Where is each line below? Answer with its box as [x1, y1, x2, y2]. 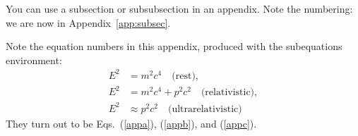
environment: [6, 52, 62, 67]
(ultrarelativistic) [167, 104, 242, 114]
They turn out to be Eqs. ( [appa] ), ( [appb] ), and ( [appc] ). [6, 116, 257, 130]
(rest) [172, 70, 196, 81]
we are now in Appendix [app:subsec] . [6, 15, 171, 30]
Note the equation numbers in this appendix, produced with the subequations [6, 39, 342, 54]
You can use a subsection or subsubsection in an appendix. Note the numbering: [6, 1, 353, 16]
